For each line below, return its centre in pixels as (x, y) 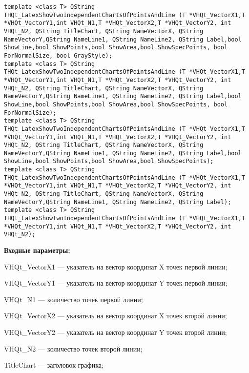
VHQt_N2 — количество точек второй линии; (73, 348)
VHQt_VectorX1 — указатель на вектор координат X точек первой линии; (116, 266)
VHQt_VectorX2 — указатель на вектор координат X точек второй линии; (115, 316)
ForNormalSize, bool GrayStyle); (58, 55)
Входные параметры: (37, 250)
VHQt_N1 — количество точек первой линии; (73, 299)
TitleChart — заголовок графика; (54, 365)
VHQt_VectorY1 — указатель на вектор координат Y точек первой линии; (116, 283)
